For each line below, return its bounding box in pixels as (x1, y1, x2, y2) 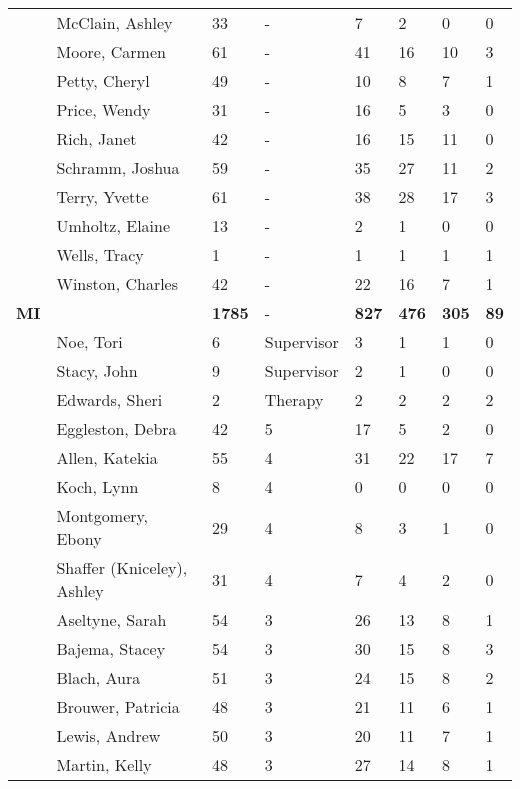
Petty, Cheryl (56, 69, 150, 92)
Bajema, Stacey (56, 637, 166, 660)
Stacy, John (56, 359, 138, 382)
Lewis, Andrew (56, 724, 161, 747)
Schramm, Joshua (56, 156, 180, 179)
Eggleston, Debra (56, 417, 177, 440)
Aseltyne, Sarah (56, 608, 167, 631)
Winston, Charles (56, 272, 179, 295)
